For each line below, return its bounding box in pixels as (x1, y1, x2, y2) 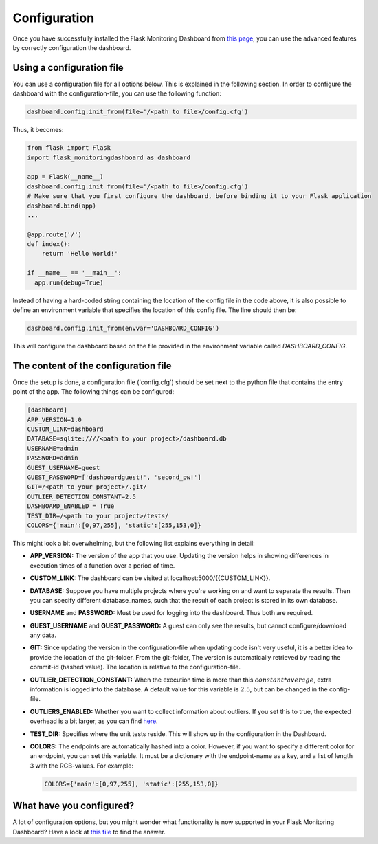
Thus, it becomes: (12, 126, 64, 134)
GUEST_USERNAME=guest (27, 464, 100, 471)
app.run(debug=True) (34, 278, 104, 287)
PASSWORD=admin (27, 454, 78, 462)
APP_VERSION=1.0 (27, 416, 82, 423)
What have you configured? (12, 800, 134, 812)
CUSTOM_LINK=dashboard (27, 425, 104, 433)
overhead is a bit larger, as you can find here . (30, 717, 158, 725)
